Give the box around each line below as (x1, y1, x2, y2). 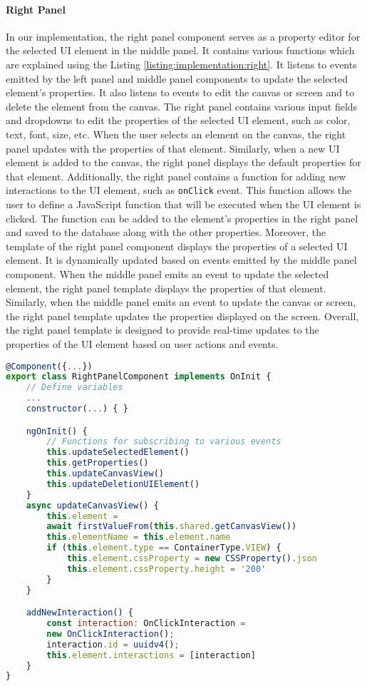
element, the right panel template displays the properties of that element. (6, 280, 326, 295)
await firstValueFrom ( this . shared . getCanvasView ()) (46, 521, 297, 532)
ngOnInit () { (26, 426, 88, 436)
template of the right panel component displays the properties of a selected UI (6, 238, 348, 253)
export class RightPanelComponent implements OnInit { (6, 372, 272, 382)
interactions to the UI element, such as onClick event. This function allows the (6, 183, 352, 198)
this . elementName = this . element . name (46, 532, 231, 543)
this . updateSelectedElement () (46, 447, 190, 458)
